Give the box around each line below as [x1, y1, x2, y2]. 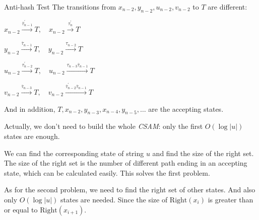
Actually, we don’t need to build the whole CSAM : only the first [4, 121, 203, 131]
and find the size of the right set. [152, 148, 254, 158]
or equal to [4, 204, 38, 214]
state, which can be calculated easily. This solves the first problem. [4, 167, 210, 178]
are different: [208, 2, 247, 12]
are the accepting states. [148, 103, 224, 114]
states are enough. [4, 130, 60, 141]
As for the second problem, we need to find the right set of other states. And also [4, 184, 255, 195]
